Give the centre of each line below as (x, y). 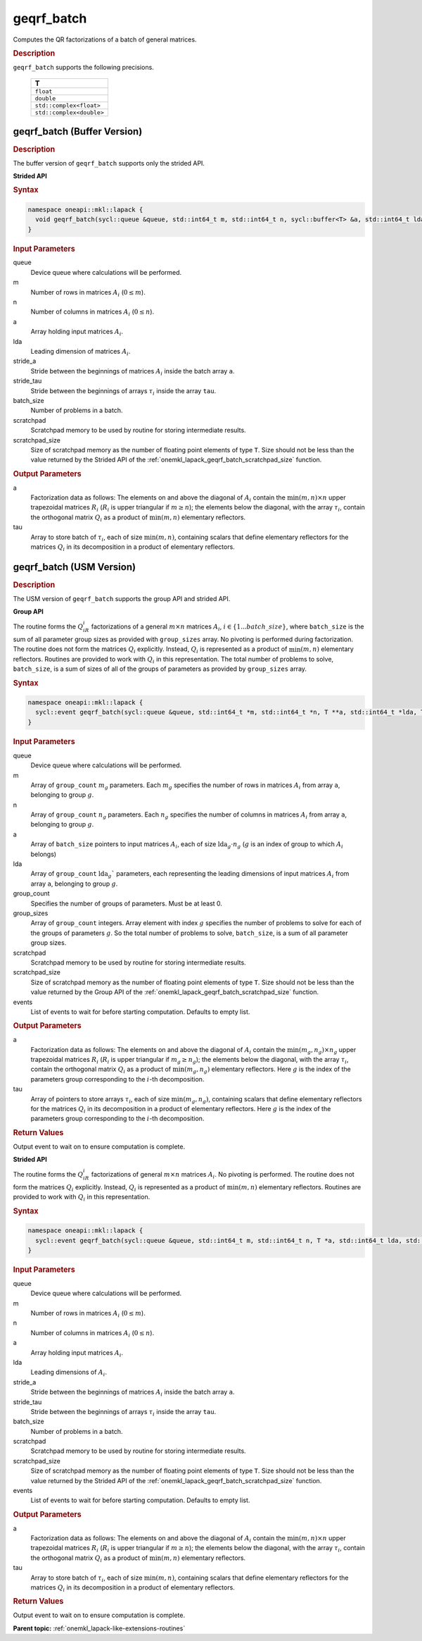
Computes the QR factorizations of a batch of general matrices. (105, 39)
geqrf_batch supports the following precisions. (83, 67)
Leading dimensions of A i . (69, 1373)
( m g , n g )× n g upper (327, 1050)
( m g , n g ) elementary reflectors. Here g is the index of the (267, 1070)
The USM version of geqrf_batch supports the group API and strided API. (122, 598)
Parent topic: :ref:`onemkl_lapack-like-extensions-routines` (99, 1628)
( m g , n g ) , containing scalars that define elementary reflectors (273, 1100)
